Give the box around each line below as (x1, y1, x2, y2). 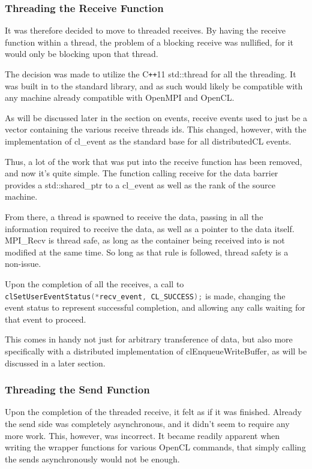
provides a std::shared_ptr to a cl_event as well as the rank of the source (5, 178, 275, 191)
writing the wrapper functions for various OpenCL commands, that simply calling (5, 441, 306, 453)
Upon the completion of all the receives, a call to (5, 277, 184, 290)
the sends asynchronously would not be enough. (5, 452, 180, 465)
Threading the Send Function (5, 382, 150, 397)
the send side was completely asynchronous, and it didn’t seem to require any (5, 417, 290, 429)
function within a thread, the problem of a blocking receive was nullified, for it (5, 35, 293, 48)
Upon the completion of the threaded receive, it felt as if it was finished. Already (5, 405, 302, 418)
